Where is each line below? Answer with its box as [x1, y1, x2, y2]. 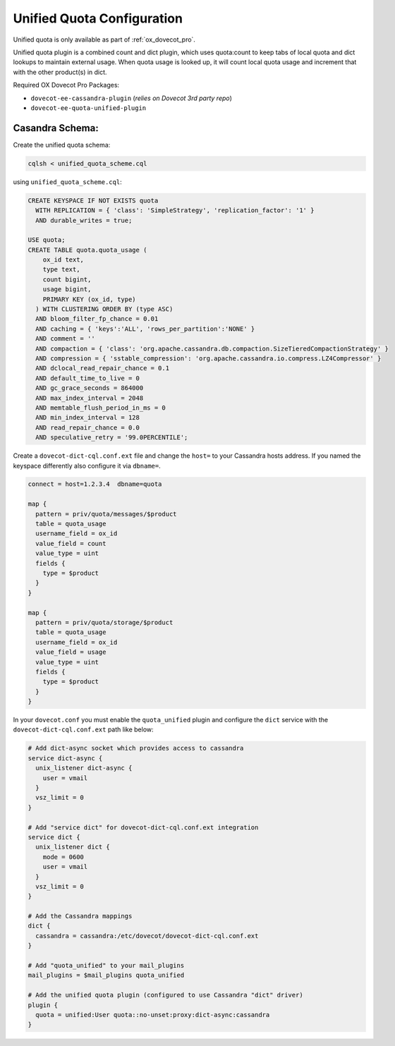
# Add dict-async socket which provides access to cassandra [28, 744, 244, 753]
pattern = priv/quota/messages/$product [35, 510, 177, 518]
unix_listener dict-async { [35, 764, 133, 772]
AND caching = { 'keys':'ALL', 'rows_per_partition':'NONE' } [35, 324, 255, 333]
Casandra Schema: [13, 122, 99, 134]
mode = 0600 [42, 853, 85, 860]
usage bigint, [42, 286, 92, 293]
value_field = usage [35, 648, 107, 656]
